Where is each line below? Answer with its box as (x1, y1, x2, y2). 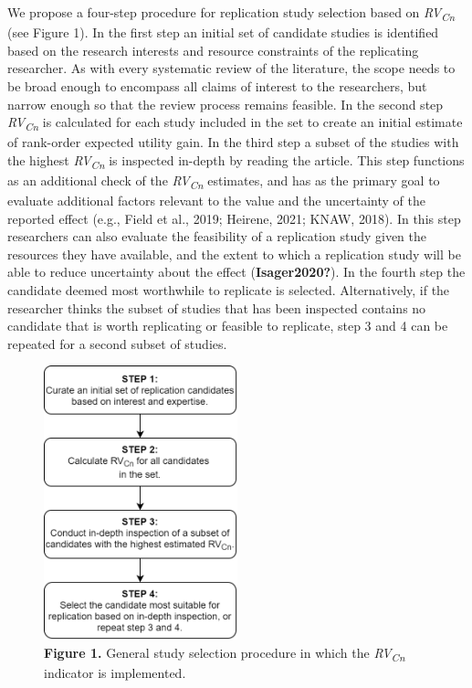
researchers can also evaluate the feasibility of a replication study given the (7, 227, 427, 246)
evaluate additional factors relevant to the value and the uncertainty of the (7, 191, 425, 210)
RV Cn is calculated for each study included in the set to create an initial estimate (7, 112, 463, 133)
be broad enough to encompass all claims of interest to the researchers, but (7, 76, 427, 95)
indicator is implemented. (44, 662, 186, 682)
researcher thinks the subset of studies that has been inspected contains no (7, 298, 426, 317)
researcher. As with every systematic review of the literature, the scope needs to (7, 58, 456, 78)
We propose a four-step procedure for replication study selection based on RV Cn (7, 3, 456, 24)
